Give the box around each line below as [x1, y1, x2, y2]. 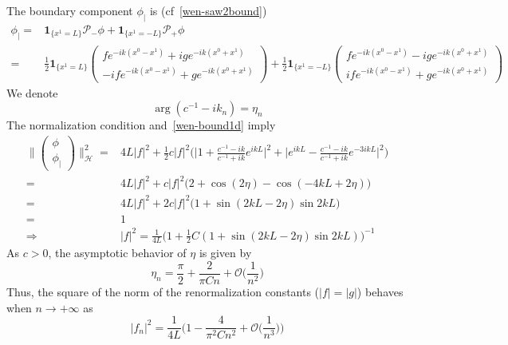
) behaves [356, 284, 404, 300]
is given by [199, 244, 252, 261]
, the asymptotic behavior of [48, 244, 187, 261]
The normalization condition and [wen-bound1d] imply [6, 117, 276, 133]
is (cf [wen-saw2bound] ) [149, 2, 267, 18]
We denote [6, 84, 58, 101]
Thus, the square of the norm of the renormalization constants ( [6, 284, 320, 300]
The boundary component [6, 2, 133, 18]
